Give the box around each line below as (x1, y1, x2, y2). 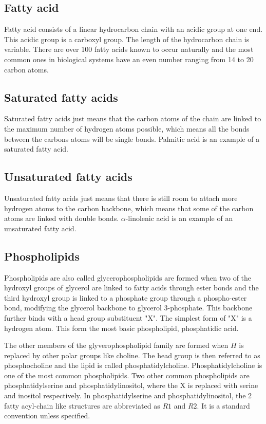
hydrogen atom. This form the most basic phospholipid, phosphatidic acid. (4, 322, 239, 333)
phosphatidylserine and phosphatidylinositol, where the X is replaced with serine (4, 380, 258, 391)
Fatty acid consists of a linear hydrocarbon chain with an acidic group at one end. (4, 24, 263, 34)
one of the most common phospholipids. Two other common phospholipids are (4, 370, 250, 380)
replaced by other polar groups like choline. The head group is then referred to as (4, 349, 260, 360)
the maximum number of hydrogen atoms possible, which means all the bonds (4, 123, 250, 134)
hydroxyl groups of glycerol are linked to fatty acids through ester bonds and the (4, 282, 259, 293)
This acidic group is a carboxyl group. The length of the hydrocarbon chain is (4, 33, 250, 44)
